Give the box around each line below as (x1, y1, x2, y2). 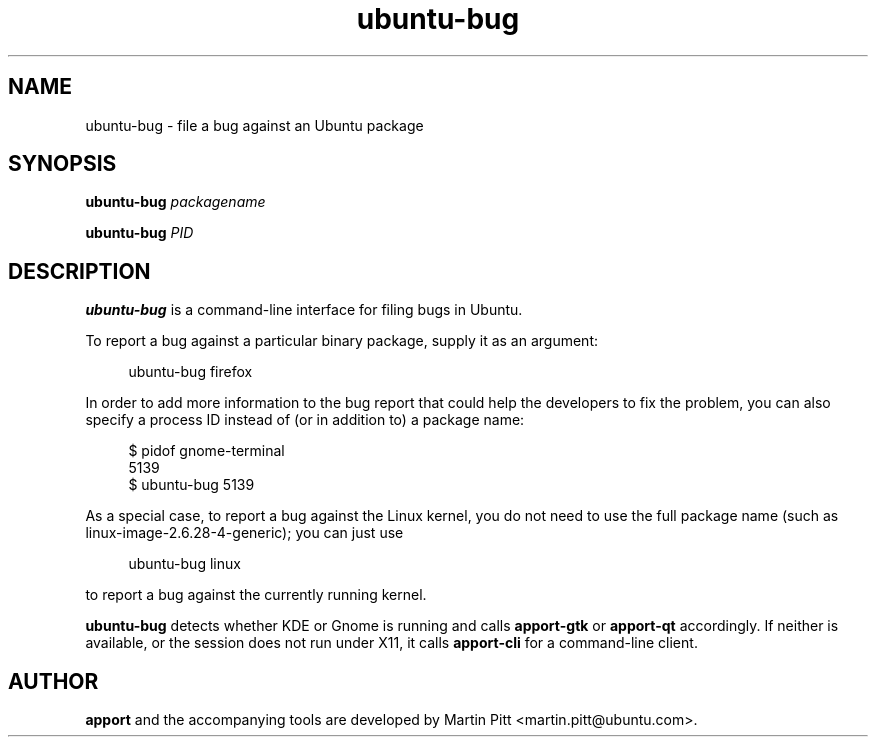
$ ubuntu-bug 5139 (128, 476, 255, 494)
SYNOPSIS (8, 151, 117, 177)
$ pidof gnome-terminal (128, 442, 285, 460)
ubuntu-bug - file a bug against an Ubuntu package (85, 116, 424, 134)
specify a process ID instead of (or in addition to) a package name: (85, 411, 525, 429)
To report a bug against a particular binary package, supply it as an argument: (85, 332, 598, 350)
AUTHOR (8, 668, 99, 694)
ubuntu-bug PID (85, 224, 194, 242)
